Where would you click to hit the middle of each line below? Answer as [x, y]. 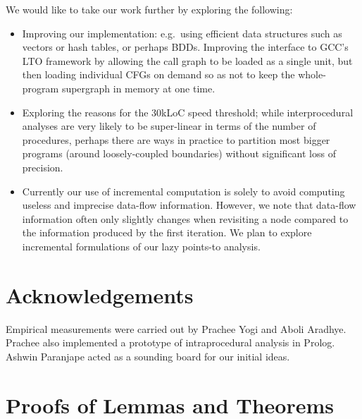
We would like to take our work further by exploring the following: [149, 9]
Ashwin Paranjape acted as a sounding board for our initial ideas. [148, 356]
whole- [312, 74]
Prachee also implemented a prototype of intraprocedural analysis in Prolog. [170, 342]
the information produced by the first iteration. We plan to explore [167, 232]
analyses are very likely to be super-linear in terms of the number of [169, 126]
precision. [43, 167]
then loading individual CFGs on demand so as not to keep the [158, 74]
